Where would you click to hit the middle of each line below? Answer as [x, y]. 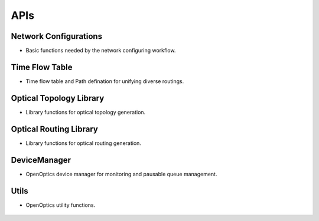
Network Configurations [57, 36]
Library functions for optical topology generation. [86, 112]
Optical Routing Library [55, 129]
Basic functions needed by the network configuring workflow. [101, 51]
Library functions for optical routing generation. [84, 143]
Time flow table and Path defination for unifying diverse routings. [105, 81]
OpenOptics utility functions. [61, 205]
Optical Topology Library [58, 98]
